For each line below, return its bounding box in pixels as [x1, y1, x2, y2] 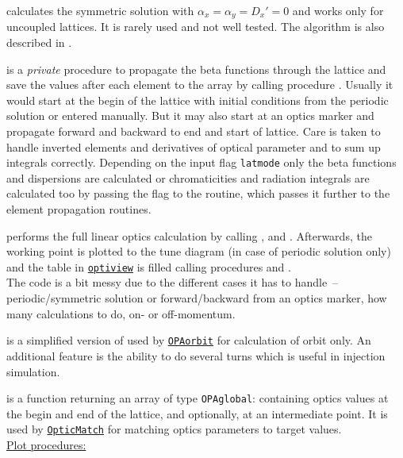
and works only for [292, 2, 384, 18]
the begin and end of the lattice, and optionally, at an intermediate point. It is [6, 405, 388, 421]
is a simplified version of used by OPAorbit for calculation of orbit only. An [6, 332, 371, 348]
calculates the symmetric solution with [6, 2, 194, 18]
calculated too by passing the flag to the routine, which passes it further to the [6, 185, 390, 202]
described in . [6, 34, 72, 51]
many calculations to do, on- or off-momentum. [6, 305, 236, 321]
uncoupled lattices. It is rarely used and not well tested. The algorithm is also [6, 18, 385, 35]
